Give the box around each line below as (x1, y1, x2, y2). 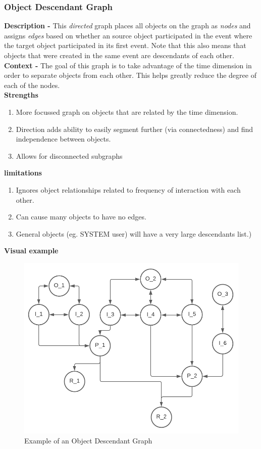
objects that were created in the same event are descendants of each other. (4, 50, 234, 60)
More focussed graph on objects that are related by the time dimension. (16, 106, 238, 117)
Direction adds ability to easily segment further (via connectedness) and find (16, 123, 253, 134)
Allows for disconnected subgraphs (16, 150, 123, 161)
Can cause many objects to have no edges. (16, 211, 146, 222)
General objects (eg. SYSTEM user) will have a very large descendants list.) (16, 228, 252, 239)
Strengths (4, 89, 38, 100)
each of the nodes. (4, 79, 60, 90)
